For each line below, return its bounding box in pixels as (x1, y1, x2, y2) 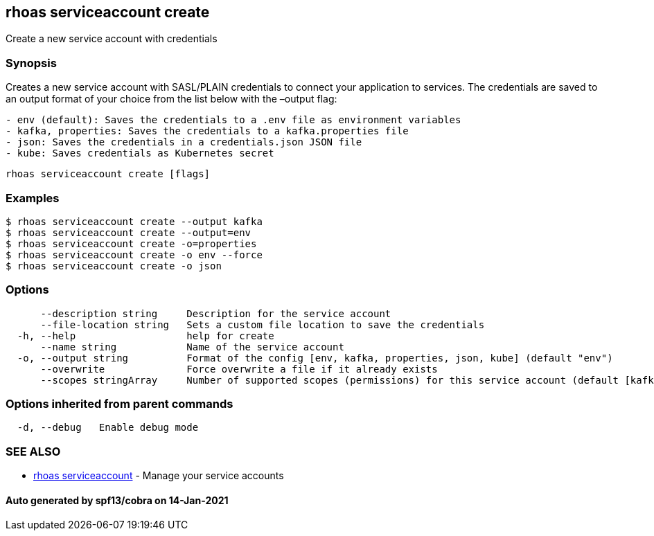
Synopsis (6, 55, 57, 70)
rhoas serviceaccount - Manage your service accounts (33, 470, 284, 482)
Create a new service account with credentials (6, 33, 218, 45)
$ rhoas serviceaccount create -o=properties (6, 238, 257, 249)
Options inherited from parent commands (6, 397, 233, 411)
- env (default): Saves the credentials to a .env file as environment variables (6, 114, 461, 126)
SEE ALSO (6, 444, 61, 458)
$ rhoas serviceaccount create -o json (6, 260, 222, 271)
